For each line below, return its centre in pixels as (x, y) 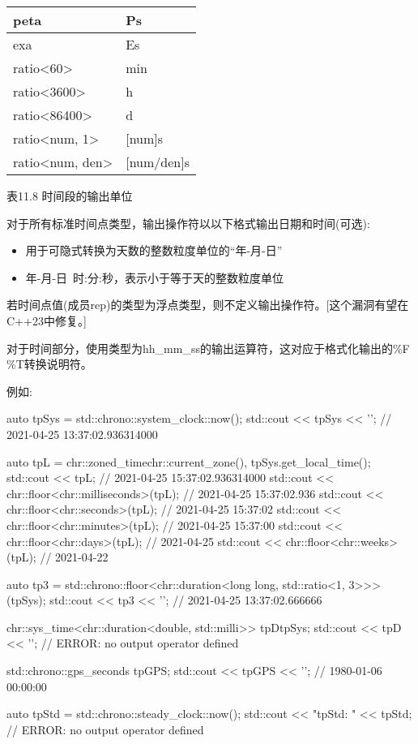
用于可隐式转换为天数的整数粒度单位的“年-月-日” (154, 250)
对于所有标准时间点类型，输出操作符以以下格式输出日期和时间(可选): (188, 223)
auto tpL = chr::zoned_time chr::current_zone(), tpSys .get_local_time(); (189, 461)
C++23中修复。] (47, 320)
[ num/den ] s (158, 162)
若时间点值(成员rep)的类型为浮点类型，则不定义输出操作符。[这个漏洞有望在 (208, 305)
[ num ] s (145, 138)
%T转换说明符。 (49, 364)
